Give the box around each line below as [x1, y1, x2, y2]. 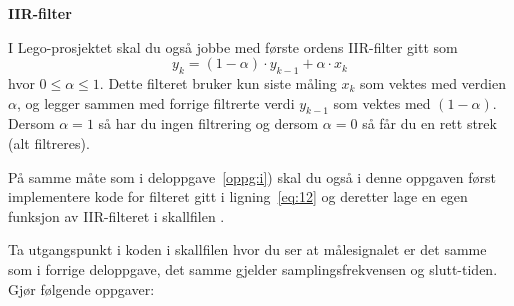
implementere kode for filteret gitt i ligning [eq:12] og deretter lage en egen [8, 186, 468, 207]
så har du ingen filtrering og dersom [98, 113, 319, 134]
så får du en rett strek [362, 113, 497, 134]
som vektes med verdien [359, 72, 506, 93]
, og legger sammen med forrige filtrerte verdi [16, 92, 295, 113]
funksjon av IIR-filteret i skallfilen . [8, 205, 225, 226]
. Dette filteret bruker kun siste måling [99, 72, 337, 93]
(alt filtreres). [8, 132, 90, 153]
